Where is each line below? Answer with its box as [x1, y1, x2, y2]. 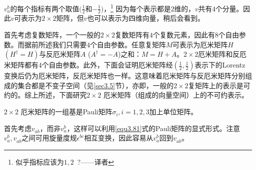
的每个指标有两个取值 [10, 3, 79, 13]
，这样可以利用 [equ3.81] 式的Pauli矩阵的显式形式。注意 [66, 123, 240, 133]
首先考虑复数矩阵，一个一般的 [4, 30, 100, 40]
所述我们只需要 [38, 39, 87, 49]
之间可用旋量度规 [21, 133, 77, 143]
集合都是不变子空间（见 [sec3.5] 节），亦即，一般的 [17, 80, 174, 90]
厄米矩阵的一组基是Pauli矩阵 [21, 106, 112, 117]
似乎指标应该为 [15, 157, 64, 167]
